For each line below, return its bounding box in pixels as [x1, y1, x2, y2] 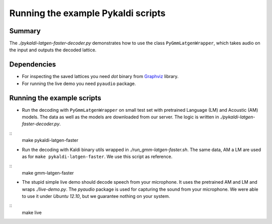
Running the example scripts [9, 94, 102, 102]
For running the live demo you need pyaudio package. [22, 81, 136, 87]
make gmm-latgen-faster [22, 170, 74, 176]
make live [22, 209, 42, 215]
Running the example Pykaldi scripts [9, 8, 166, 19]
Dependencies [9, 60, 56, 69]
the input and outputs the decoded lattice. [9, 47, 97, 53]
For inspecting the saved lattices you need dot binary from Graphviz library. [22, 73, 179, 80]
